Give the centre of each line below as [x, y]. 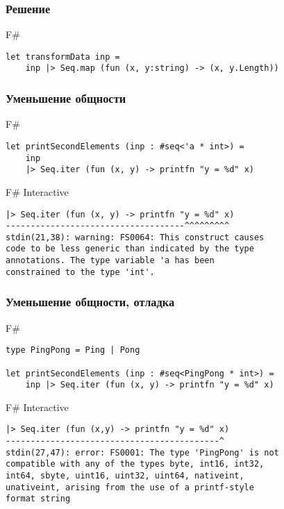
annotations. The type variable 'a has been [110, 261]
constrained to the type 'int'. [80, 272]
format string [38, 499]
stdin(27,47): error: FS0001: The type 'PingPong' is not [142, 452]
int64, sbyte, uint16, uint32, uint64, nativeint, [125, 476]
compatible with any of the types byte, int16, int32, [135, 464]
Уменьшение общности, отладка [90, 302]
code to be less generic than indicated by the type [130, 249]
